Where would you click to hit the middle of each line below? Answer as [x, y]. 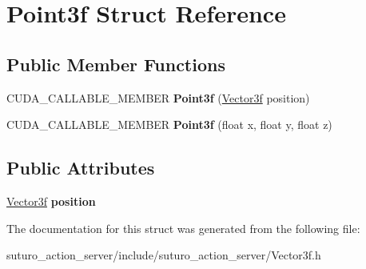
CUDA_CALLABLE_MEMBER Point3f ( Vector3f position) [158, 97]
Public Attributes [81, 168]
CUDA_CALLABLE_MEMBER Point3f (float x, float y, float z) [169, 124]
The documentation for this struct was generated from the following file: [183, 228]
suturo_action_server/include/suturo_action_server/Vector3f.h [164, 255]
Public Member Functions [116, 64]
